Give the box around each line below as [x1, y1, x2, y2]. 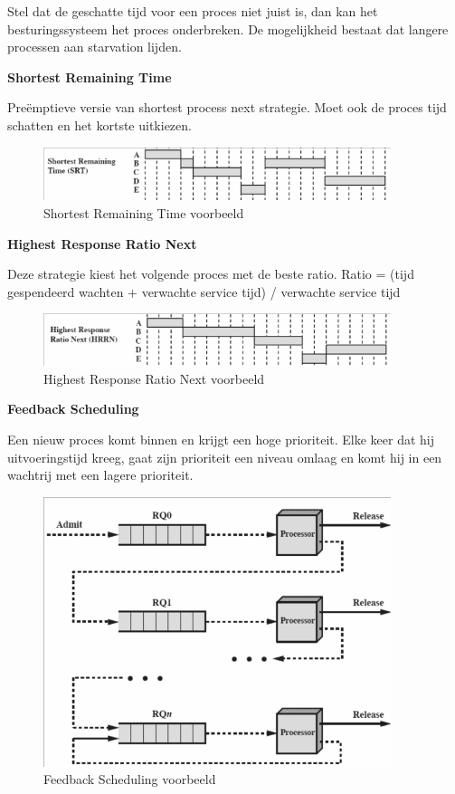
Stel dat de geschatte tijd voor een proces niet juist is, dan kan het [7, 2, 378, 20]
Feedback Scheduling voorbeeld [43, 770, 216, 789]
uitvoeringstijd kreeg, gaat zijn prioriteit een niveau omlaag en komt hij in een [7, 447, 442, 466]
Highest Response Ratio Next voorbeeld [43, 368, 265, 387]
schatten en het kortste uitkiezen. [7, 115, 192, 134]
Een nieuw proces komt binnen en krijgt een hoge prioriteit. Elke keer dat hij [7, 429, 435, 448]
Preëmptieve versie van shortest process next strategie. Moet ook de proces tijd [7, 98, 447, 117]
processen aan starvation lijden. [7, 37, 182, 56]
